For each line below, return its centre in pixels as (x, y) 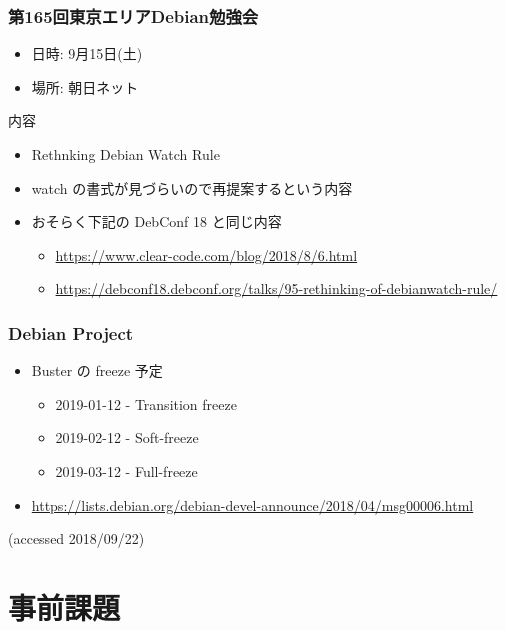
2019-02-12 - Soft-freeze (127, 437)
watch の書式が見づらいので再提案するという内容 (192, 187)
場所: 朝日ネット (85, 86)
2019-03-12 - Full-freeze (126, 470)
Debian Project (71, 332)
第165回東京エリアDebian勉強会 (133, 15)
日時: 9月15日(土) (87, 53)
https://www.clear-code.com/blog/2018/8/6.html (206, 254)
